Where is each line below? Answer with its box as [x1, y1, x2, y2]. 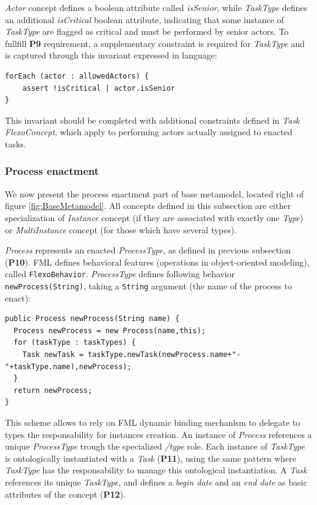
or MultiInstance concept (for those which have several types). [5, 223, 237, 236]
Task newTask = [22, 350, 84, 359]
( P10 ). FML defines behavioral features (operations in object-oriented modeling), [5, 255, 310, 268]
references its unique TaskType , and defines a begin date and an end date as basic [5, 475, 307, 488]
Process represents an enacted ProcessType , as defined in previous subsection [5, 244, 291, 256]
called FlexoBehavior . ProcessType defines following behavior [5, 267, 235, 280]
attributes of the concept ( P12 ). [5, 487, 126, 500]
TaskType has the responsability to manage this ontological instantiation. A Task [5, 464, 307, 476]
